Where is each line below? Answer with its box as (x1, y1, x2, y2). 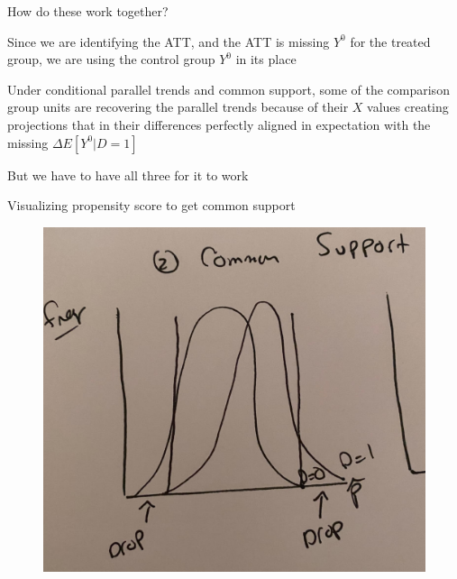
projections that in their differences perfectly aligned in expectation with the (7, 115, 431, 133)
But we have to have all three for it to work (7, 165, 249, 184)
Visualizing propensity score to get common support (7, 196, 296, 215)
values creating (367, 97, 449, 116)
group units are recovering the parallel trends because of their (7, 97, 349, 116)
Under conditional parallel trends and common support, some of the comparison (7, 79, 450, 98)
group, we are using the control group (7, 50, 215, 69)
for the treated (350, 32, 431, 51)
